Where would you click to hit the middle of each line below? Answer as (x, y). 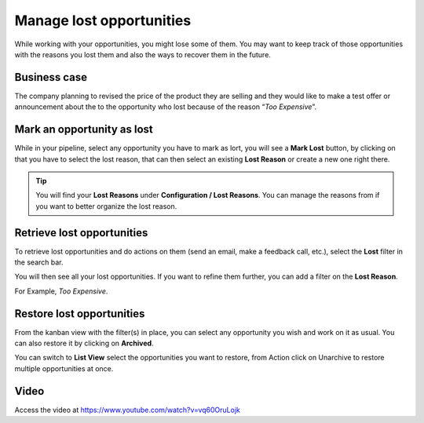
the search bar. (39, 262)
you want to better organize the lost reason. (106, 206)
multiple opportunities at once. (64, 368)
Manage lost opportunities (103, 20)
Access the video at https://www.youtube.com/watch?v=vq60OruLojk (128, 410)
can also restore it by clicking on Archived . (84, 343)
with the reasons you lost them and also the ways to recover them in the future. (143, 54)
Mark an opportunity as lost (84, 129)
